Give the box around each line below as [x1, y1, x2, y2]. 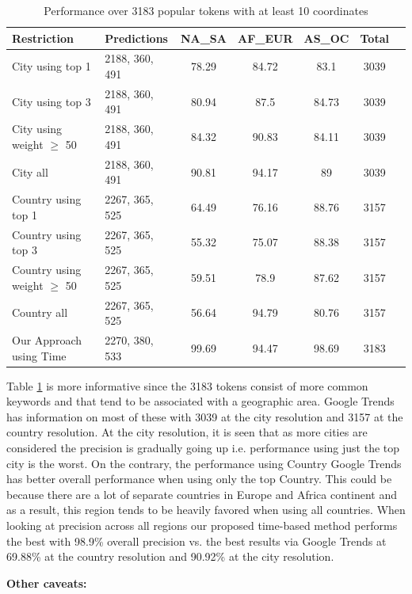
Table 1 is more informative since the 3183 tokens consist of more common [6, 377, 368, 394]
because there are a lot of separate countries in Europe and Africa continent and [6, 485, 397, 502]
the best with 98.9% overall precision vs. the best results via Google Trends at [6, 532, 387, 549]
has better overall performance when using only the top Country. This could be [6, 470, 392, 487]
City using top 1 [12, 58, 91, 74]
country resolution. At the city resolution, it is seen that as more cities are [6, 424, 368, 440]
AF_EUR [237, 29, 293, 46]
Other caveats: [6, 574, 87, 591]
